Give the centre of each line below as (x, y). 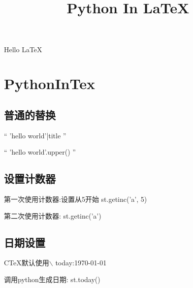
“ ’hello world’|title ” (35, 135)
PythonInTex (49, 83)
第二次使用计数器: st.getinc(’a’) (53, 215)
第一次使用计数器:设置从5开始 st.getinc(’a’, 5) (76, 199)
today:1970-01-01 (81, 263)
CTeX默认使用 (27, 263)
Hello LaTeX (23, 49)
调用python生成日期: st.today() (52, 279)
